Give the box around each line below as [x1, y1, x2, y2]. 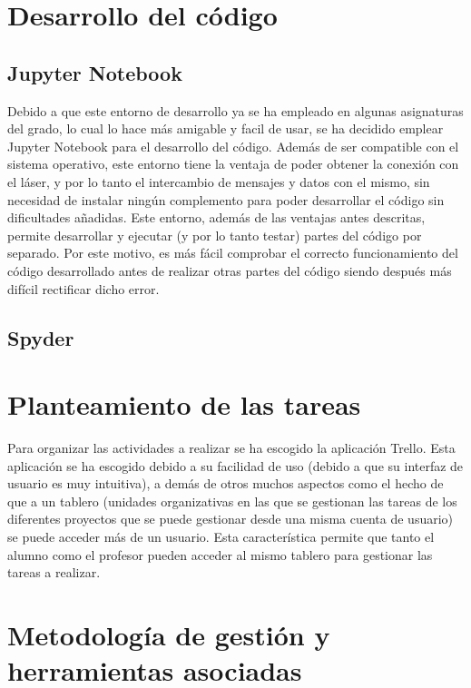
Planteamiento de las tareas [7, 386, 361, 423]
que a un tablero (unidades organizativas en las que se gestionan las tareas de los [7, 491, 457, 510]
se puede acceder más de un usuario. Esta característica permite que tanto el [7, 526, 435, 545]
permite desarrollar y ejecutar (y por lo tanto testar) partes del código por [7, 225, 422, 244]
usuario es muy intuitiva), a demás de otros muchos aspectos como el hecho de [7, 474, 444, 493]
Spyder [7, 323, 74, 351]
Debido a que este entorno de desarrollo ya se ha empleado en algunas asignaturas [7, 101, 464, 120]
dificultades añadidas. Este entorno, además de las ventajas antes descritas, [7, 208, 426, 227]
